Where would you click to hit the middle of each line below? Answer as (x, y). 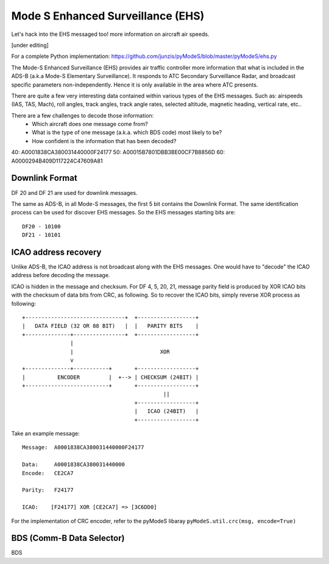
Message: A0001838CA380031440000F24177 (83, 447)
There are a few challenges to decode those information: (83, 115)
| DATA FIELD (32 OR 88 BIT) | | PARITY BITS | (111, 326)
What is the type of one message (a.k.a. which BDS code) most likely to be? (127, 132)
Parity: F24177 (48, 490)
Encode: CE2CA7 (48, 473)
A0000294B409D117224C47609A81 (57, 161)
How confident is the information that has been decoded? (104, 141)
